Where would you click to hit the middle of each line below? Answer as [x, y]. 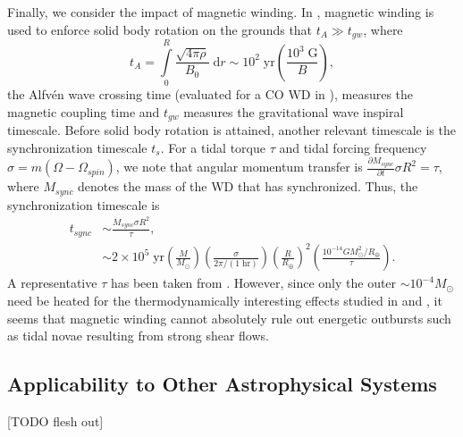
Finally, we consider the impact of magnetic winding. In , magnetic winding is [221, 12]
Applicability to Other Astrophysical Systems [222, 384]
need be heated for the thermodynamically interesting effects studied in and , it [225, 301]
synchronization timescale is [84, 204]
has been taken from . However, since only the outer [253, 283]
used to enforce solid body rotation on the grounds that [160, 29]
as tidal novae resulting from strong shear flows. [138, 336]
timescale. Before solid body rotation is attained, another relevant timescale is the [231, 130]
